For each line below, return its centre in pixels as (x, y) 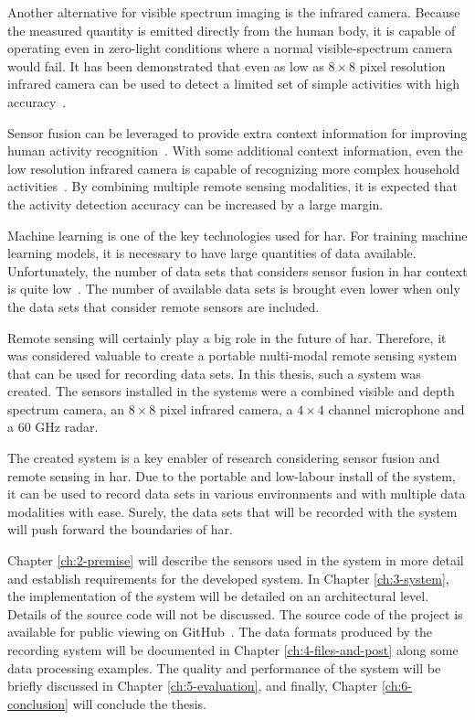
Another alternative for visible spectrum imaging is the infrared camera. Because (234, 12)
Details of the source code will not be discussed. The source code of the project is (235, 613)
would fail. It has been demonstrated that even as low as (166, 65)
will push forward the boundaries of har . (120, 529)
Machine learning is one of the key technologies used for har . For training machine (237, 235)
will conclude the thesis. (140, 703)
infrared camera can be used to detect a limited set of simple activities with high (234, 84)
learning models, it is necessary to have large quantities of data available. (212, 253)
